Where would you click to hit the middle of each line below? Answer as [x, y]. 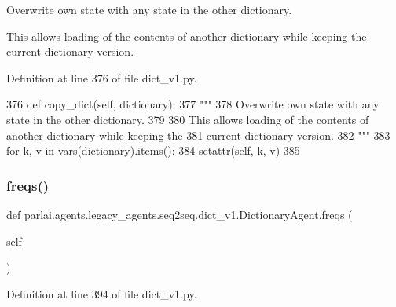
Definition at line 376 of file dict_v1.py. [102, 77]
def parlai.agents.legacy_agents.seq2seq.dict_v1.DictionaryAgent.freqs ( [180, 214]
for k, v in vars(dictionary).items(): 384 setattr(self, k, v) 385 [153, 150]
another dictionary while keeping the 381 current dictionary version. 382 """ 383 [198, 135]
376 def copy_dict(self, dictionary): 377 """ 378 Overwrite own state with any [193, 104]
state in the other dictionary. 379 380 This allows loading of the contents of [188, 119]
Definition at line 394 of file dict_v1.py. [102, 293]
